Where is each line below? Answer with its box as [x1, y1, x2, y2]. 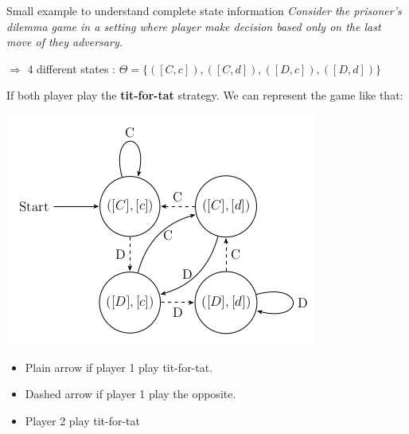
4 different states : [27, 60, 116, 76]
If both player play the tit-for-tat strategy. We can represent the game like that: [6, 87, 403, 104]
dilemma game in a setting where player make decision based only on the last [6, 18, 381, 34]
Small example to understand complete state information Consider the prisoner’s [6, 2, 402, 18]
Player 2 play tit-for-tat [25, 412, 140, 428]
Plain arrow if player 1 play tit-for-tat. [25, 358, 213, 375]
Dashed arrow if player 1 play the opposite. [25, 385, 236, 402]
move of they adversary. [6, 33, 123, 50]
